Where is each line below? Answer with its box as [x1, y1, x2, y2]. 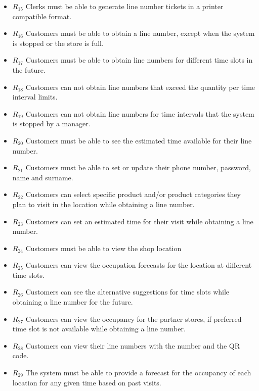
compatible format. [12, 11, 72, 21]
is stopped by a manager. [12, 118, 91, 129]
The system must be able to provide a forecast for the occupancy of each [25, 367, 251, 378]
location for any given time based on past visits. [12, 377, 161, 387]
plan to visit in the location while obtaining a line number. [12, 199, 195, 209]
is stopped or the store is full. [12, 37, 104, 48]
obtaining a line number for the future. [12, 297, 133, 307]
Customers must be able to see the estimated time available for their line [25, 135, 252, 145]
